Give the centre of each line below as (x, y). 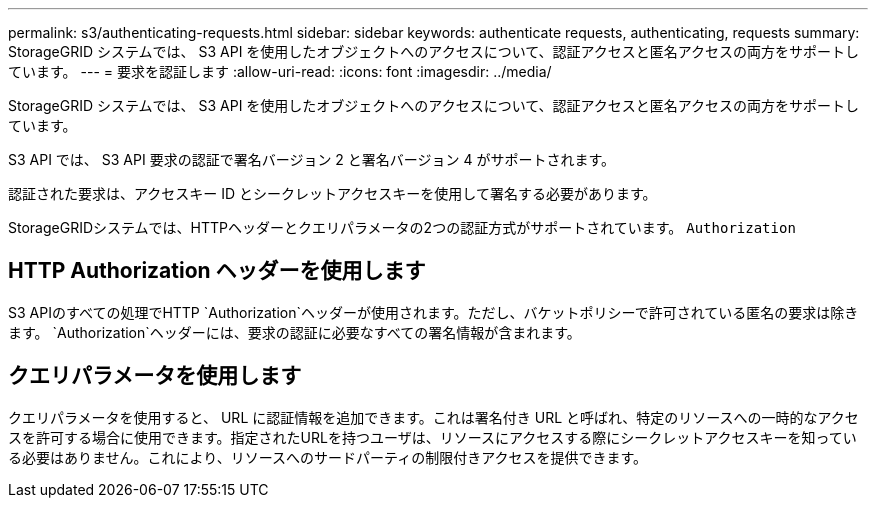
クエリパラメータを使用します (155, 376)
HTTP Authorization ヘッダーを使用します (217, 271)
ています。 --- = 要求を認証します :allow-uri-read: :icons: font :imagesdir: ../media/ (280, 71)
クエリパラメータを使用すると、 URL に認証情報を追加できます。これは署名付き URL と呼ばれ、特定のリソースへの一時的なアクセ (433, 417)
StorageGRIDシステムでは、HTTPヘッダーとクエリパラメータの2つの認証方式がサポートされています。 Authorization (402, 227)
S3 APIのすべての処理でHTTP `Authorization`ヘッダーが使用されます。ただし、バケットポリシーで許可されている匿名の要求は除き (433, 312)
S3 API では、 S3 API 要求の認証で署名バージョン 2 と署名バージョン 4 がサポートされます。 (312, 159)
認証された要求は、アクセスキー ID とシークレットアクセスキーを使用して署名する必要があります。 (332, 193)
